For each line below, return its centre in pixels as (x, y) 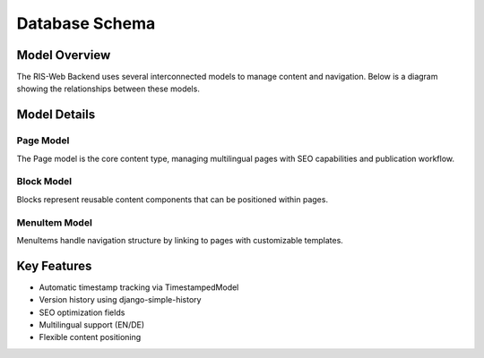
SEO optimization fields (82, 312)
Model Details (56, 115)
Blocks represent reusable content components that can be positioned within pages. (173, 199)
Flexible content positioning (90, 337)
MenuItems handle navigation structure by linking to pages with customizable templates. (180, 240)
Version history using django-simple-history (120, 300)
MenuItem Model (55, 222)
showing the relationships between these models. (108, 89)
